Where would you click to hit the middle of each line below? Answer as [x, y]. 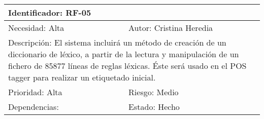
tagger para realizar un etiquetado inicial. [82, 77]
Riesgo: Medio [154, 92]
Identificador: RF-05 [50, 12]
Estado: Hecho [154, 107]
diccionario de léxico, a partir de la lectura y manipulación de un [124, 54]
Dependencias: [34, 107]
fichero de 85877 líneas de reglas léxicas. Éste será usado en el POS [127, 66]
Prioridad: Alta [35, 92]
